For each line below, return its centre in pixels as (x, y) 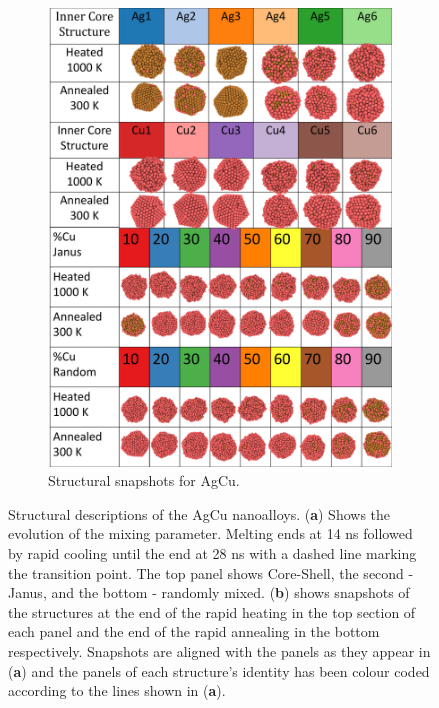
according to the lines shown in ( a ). (117, 690)
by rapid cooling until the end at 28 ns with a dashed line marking (212, 553)
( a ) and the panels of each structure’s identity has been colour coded (219, 670)
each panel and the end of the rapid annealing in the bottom (194, 631)
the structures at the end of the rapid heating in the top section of (212, 611)
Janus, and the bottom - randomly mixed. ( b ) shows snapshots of (209, 592)
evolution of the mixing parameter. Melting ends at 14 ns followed (210, 533)
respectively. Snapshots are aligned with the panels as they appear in (219, 651)
